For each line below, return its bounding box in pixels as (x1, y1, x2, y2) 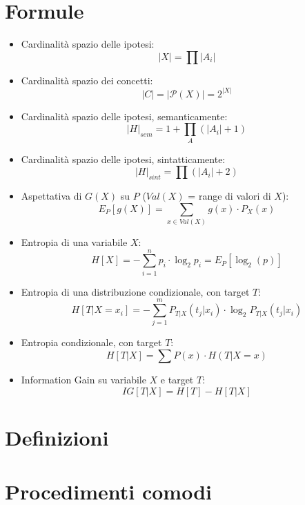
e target (160, 372, 194, 387)
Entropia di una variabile (21, 234, 128, 249)
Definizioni (5, 423, 109, 451)
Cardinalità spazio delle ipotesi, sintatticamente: (21, 151, 226, 166)
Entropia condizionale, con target (21, 335, 162, 350)
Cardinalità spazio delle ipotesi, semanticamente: (21, 108, 228, 123)
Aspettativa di (21, 189, 82, 203)
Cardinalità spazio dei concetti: (21, 73, 153, 87)
